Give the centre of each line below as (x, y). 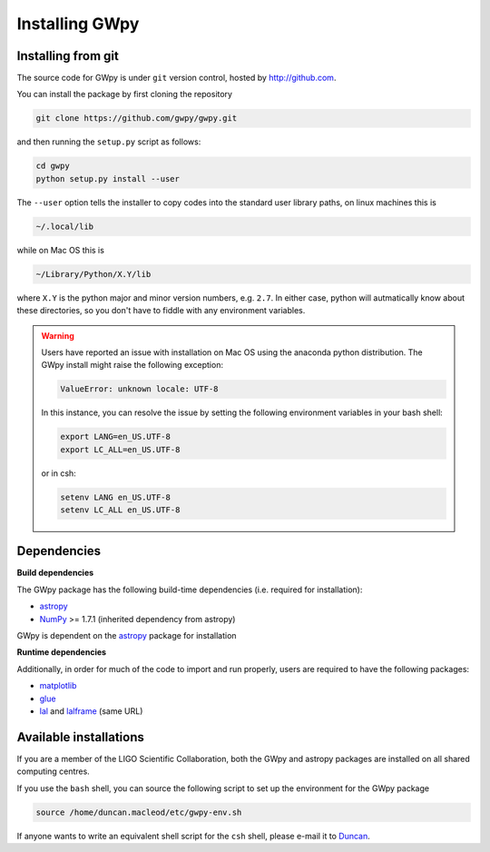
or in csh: (59, 473)
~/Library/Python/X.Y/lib (93, 274)
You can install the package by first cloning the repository (125, 94)
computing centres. (53, 771)
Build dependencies (55, 573)
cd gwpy (53, 166)
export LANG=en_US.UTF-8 (116, 437)
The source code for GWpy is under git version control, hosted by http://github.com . (176, 78)
